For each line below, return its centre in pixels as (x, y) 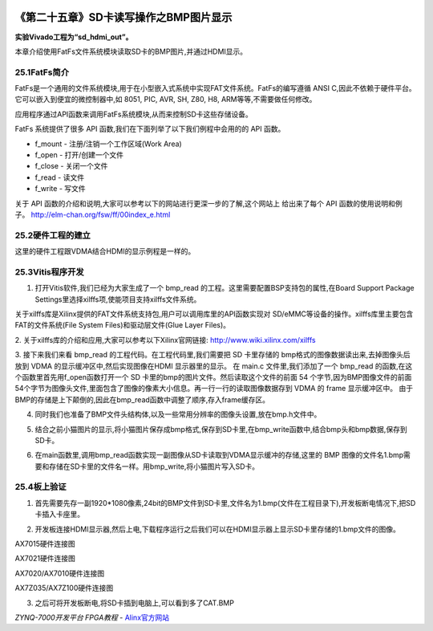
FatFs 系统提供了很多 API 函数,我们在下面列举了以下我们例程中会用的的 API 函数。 (150, 129)
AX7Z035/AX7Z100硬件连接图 (64, 588)
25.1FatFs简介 (42, 72)
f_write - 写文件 (60, 189)
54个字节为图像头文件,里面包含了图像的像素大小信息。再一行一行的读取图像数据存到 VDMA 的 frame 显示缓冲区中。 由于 (214, 389)
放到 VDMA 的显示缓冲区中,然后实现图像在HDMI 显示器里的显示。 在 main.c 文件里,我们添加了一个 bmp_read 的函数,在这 (214, 366)
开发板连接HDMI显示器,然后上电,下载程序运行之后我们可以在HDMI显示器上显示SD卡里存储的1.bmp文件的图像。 (218, 529)
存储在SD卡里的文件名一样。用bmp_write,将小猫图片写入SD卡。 (154, 466)
